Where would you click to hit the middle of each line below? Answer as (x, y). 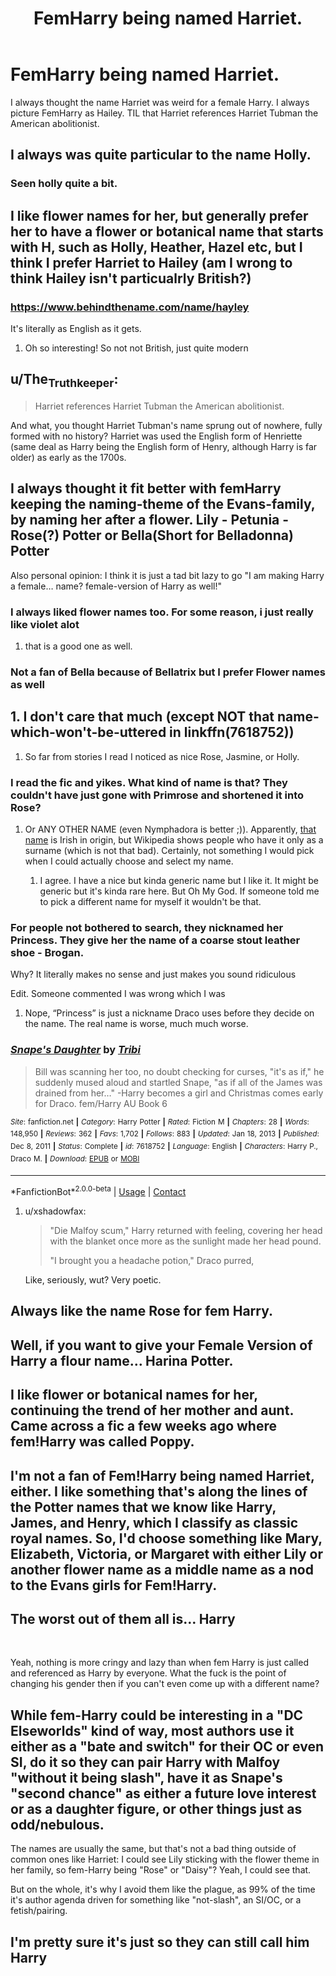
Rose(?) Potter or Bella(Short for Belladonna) (152, 535)
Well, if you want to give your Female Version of (161, 1345)
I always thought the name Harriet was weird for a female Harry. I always (160, 102)
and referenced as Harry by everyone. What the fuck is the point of (148, 1673)
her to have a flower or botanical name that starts (167, 231)
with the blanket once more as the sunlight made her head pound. (185, 1241)
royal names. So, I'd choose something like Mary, (166, 1538)
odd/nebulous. (57, 1824)
